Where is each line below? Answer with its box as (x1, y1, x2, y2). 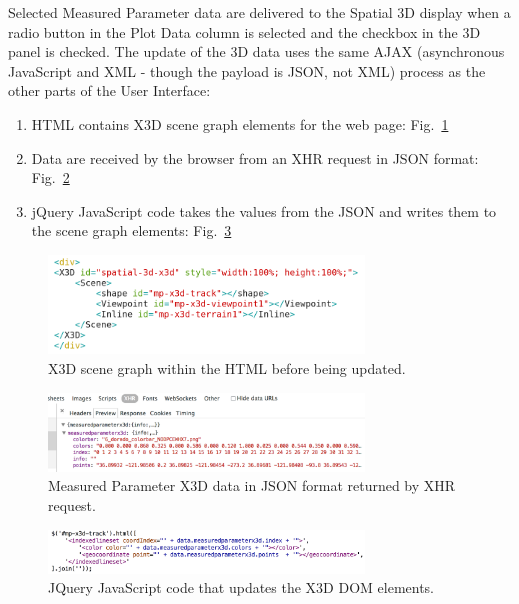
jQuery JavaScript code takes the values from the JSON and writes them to (31, 200, 497, 221)
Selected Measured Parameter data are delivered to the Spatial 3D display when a (8, 2, 511, 22)
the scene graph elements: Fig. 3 (31, 220, 232, 241)
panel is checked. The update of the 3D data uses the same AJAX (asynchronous (8, 41, 505, 62)
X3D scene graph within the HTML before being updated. (48, 358, 406, 379)
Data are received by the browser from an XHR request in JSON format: (31, 147, 479, 168)
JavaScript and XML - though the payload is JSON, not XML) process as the (8, 60, 486, 81)
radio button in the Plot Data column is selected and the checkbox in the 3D (8, 21, 481, 42)
